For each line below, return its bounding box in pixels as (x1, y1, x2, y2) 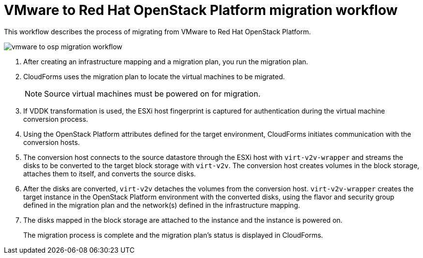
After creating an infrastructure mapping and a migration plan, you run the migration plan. (23, 57, 308, 66)
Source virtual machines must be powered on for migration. (44, 88, 260, 99)
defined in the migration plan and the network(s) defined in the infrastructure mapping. (23, 201, 300, 209)
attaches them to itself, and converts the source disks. (23, 169, 196, 178)
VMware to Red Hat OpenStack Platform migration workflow (4, 2, 398, 18)
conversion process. (23, 115, 88, 123)
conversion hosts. (23, 138, 80, 146)
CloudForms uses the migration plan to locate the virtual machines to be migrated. (23, 72, 285, 81)
